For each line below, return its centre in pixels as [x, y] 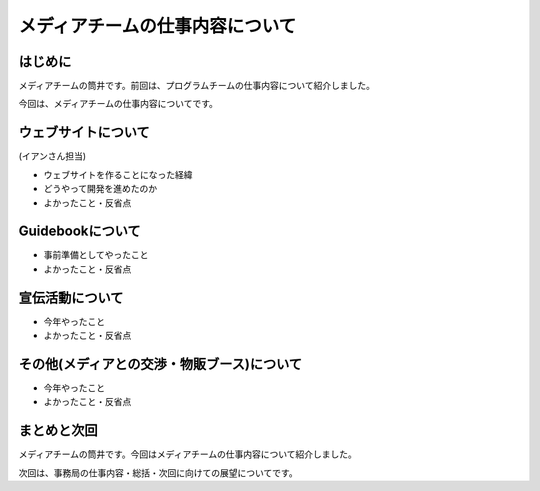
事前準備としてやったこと [96, 255]
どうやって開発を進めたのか [100, 189]
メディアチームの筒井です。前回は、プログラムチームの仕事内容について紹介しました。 [196, 86]
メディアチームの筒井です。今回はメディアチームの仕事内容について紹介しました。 [187, 454]
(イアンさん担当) [52, 156]
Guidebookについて [79, 231]
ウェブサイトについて [84, 132]
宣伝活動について [71, 297]
